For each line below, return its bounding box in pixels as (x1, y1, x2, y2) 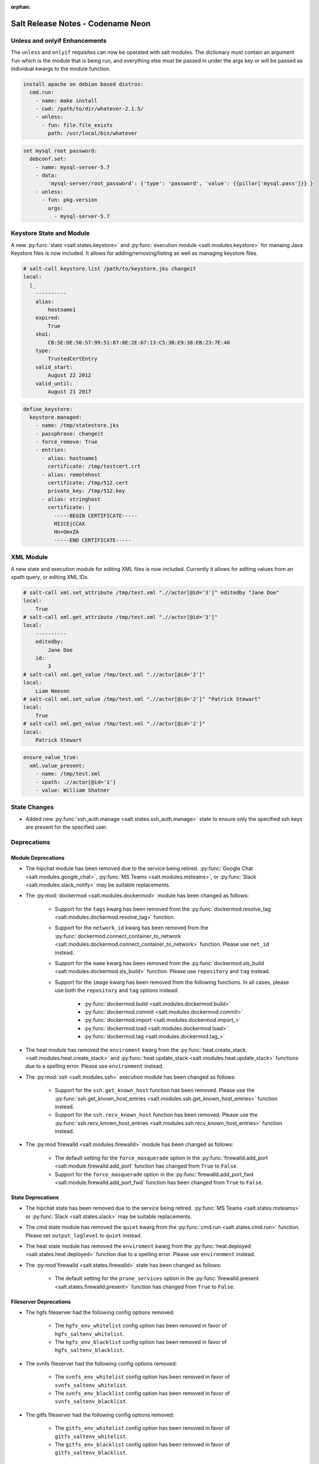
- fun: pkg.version (42, 197, 98, 203)
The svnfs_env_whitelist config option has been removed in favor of (54, 1373, 231, 1380)
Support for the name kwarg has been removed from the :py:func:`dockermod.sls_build (54, 960, 265, 967)
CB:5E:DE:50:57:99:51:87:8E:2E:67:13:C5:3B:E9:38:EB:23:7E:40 (47, 339, 231, 346)
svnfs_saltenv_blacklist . (54, 1398, 128, 1405)
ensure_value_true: (23, 754, 79, 761)
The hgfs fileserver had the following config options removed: (25, 1309, 175, 1316)
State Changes (11, 803, 54, 811)
